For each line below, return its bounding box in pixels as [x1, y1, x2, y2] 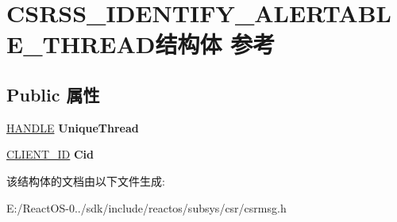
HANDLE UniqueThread [6, 119, 139, 136]
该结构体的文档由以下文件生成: [6, 172, 165, 189]
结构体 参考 [155, 28, 276, 60]
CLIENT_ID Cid [6, 146, 94, 163]
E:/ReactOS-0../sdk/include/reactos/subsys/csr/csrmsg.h [6, 199, 287, 216]
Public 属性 [6, 82, 100, 106]
